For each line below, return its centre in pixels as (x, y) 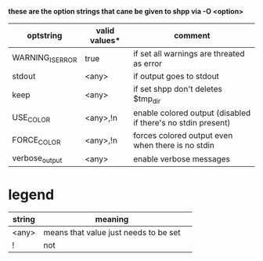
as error (148, 63)
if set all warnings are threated (189, 54)
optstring (45, 36)
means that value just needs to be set (112, 233)
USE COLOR (31, 118)
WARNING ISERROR (45, 59)
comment (192, 36)
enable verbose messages (182, 158)
